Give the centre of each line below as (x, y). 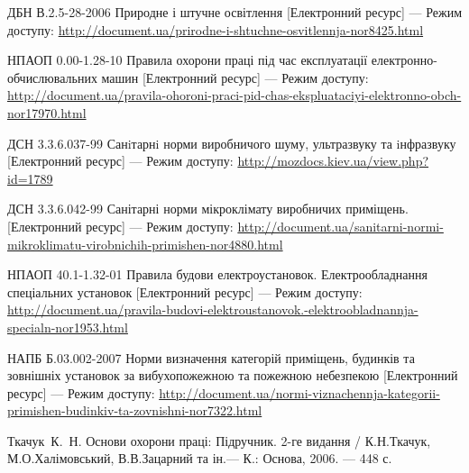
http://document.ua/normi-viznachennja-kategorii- (299, 392)
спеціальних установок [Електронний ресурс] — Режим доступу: (185, 291)
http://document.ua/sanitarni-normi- (340, 226)
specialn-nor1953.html (68, 327)
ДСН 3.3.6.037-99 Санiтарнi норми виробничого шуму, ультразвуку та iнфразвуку (232, 143)
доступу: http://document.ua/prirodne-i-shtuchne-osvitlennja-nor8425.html (216, 29)
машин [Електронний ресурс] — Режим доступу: (235, 77)
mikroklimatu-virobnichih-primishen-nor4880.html (145, 244)
